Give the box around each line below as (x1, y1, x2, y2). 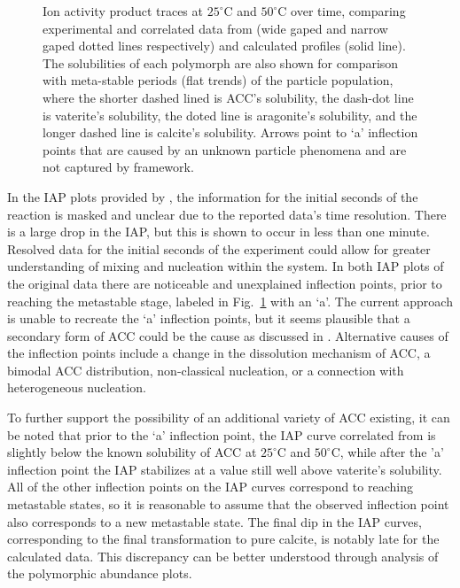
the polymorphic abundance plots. (7, 564, 192, 583)
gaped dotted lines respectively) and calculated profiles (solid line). (43, 36, 406, 55)
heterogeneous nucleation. (7, 378, 146, 397)
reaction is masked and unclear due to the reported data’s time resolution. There (7, 205, 447, 223)
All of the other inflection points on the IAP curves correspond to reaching (7, 477, 413, 496)
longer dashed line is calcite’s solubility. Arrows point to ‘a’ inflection (43, 123, 418, 142)
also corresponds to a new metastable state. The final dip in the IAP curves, (7, 512, 422, 530)
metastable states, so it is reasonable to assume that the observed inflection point (7, 495, 449, 514)
